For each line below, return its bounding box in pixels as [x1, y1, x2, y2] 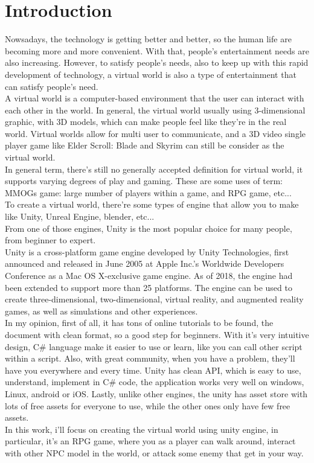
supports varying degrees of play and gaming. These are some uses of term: [5, 174, 283, 187]
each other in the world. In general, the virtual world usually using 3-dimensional [5, 103, 306, 116]
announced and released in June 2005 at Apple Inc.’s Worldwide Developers [5, 257, 284, 270]
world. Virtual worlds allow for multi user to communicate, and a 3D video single [5, 127, 306, 139]
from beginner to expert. [5, 234, 96, 246]
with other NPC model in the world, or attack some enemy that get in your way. [5, 446, 304, 459]
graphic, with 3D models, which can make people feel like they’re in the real [5, 115, 287, 128]
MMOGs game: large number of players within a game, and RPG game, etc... [5, 186, 292, 199]
